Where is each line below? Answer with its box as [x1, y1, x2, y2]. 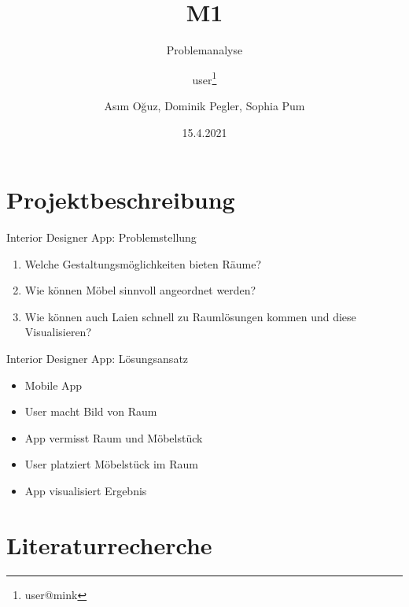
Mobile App [24, 376, 83, 393]
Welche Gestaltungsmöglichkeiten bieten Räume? [24, 255, 262, 272]
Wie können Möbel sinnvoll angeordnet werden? [24, 282, 256, 298]
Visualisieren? [24, 324, 91, 340]
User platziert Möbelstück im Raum [24, 456, 198, 472]
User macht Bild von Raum [24, 403, 157, 420]
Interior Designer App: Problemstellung [6, 229, 197, 246]
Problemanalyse [166, 42, 243, 58]
